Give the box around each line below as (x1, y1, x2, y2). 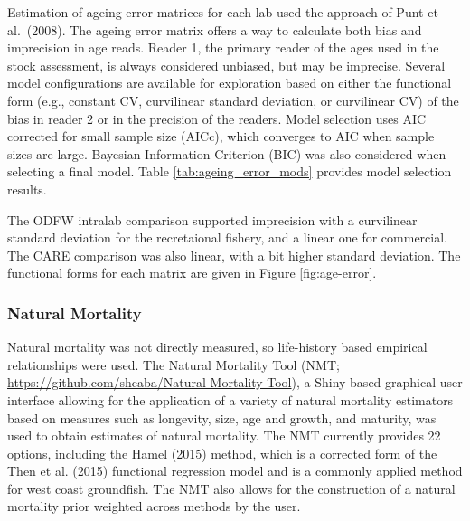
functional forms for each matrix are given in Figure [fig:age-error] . (7, 263, 377, 282)
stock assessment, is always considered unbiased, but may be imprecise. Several (7, 55, 446, 74)
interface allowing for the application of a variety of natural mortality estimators (7, 390, 454, 409)
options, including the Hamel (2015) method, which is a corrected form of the (7, 443, 437, 462)
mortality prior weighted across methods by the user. (7, 497, 301, 516)
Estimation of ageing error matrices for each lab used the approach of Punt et (7, 3, 438, 21)
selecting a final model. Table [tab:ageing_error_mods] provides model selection (7, 162, 452, 181)
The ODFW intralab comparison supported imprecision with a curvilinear (7, 210, 418, 229)
